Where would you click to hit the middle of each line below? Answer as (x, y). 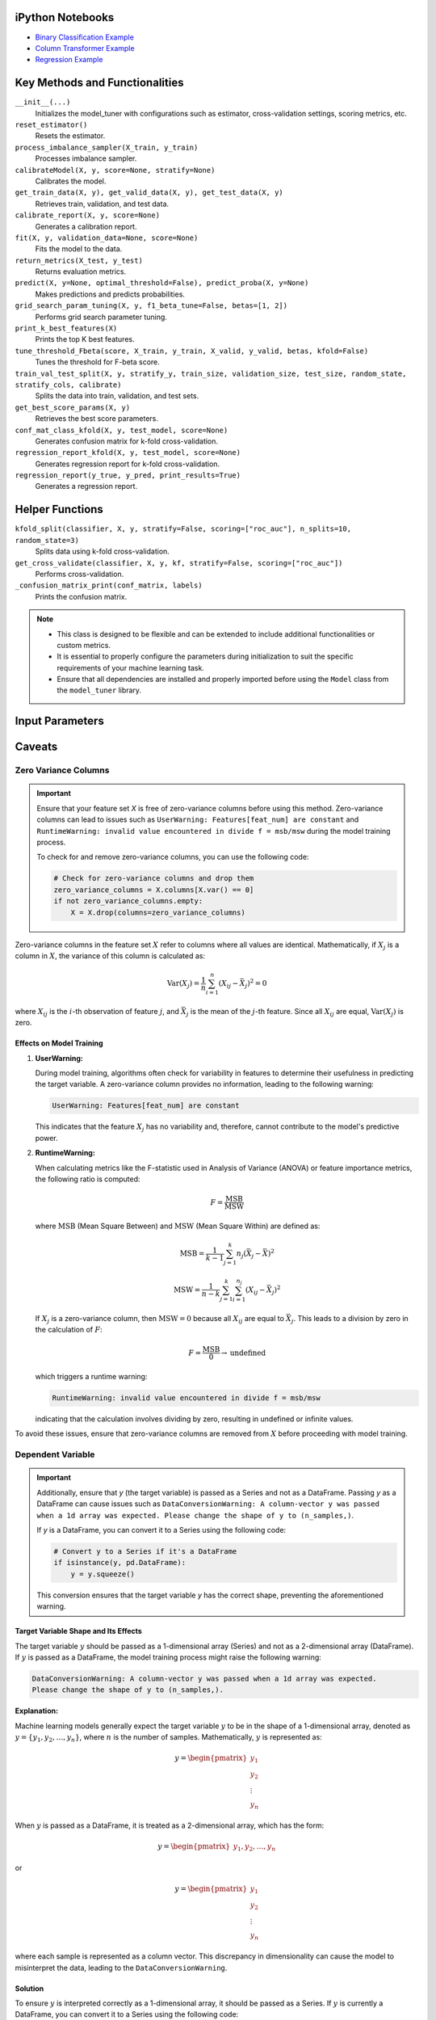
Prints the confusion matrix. (81, 596)
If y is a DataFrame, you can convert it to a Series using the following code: (161, 1530)
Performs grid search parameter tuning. (101, 317)
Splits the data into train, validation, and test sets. (117, 396)
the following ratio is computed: (88, 1179)
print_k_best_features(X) (66, 328)
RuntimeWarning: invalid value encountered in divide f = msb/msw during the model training (214, 831)
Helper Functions (59, 509)
